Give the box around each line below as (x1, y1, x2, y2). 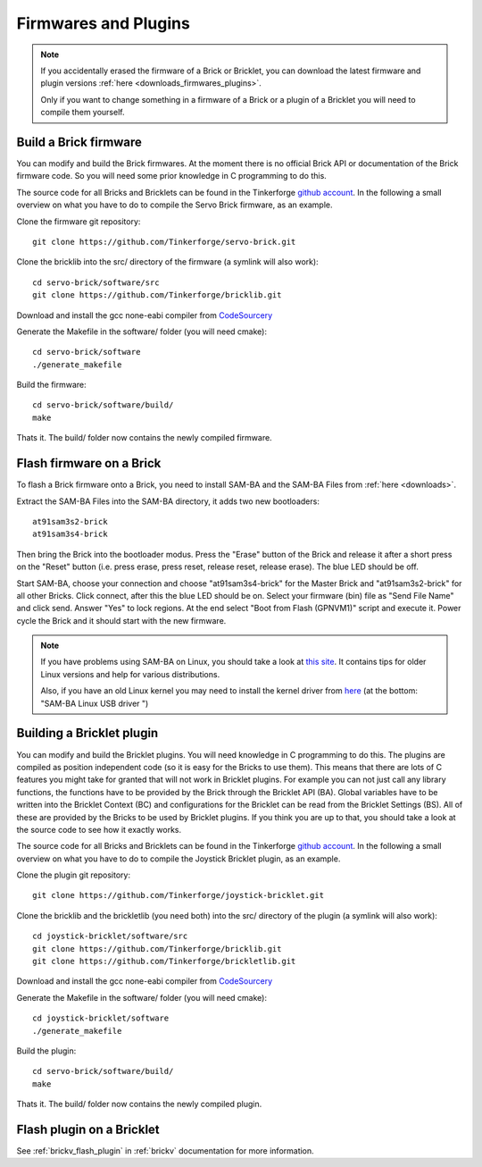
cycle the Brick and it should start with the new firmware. (16, 615, 227, 625)
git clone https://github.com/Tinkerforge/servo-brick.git (32, 237, 296, 247)
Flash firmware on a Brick (16, 456, 162, 471)
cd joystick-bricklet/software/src (32, 931, 188, 942)
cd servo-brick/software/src (32, 277, 160, 288)
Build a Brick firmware (16, 134, 143, 149)
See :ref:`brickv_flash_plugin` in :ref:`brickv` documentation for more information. (16, 1146, 314, 1156)
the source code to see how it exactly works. (16, 824, 182, 835)
